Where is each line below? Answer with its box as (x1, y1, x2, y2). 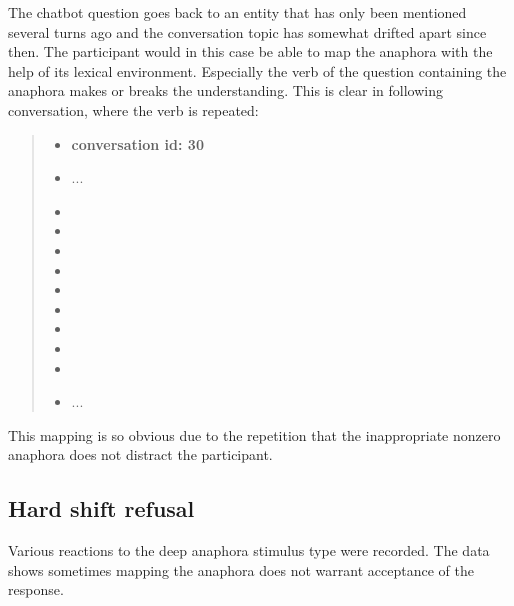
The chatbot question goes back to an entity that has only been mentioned (8, 2, 467, 22)
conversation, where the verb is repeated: (8, 99, 259, 120)
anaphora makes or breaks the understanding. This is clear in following (8, 80, 443, 101)
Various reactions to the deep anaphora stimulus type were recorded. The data (8, 540, 490, 561)
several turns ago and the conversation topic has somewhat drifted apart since (8, 21, 487, 42)
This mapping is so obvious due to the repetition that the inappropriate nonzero (8, 424, 501, 445)
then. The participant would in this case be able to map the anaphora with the (8, 41, 493, 62)
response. (8, 579, 64, 600)
